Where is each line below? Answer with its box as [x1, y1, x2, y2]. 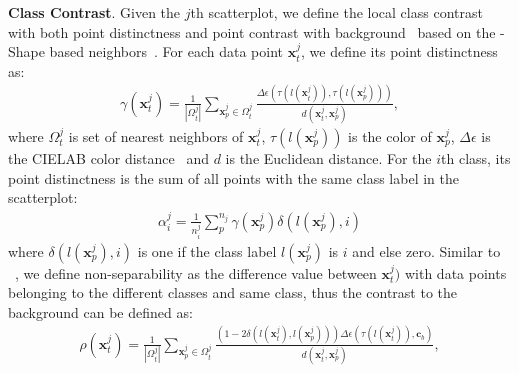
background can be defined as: [8, 301, 193, 322]
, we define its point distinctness [301, 41, 498, 62]
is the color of [348, 126, 432, 147]
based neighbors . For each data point [49, 41, 284, 62]
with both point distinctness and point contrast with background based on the [8, 21, 496, 42]
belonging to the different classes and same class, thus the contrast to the [8, 282, 458, 303]
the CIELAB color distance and [8, 148, 209, 169]
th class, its [441, 148, 511, 169]
